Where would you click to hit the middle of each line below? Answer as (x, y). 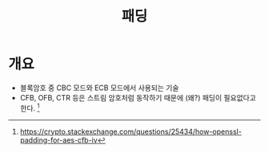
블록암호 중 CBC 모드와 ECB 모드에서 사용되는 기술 (99, 88)
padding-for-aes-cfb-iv (58, 139)
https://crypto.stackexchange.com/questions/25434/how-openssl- (130, 131)
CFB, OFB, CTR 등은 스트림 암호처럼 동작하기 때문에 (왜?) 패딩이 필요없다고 (138, 97)
